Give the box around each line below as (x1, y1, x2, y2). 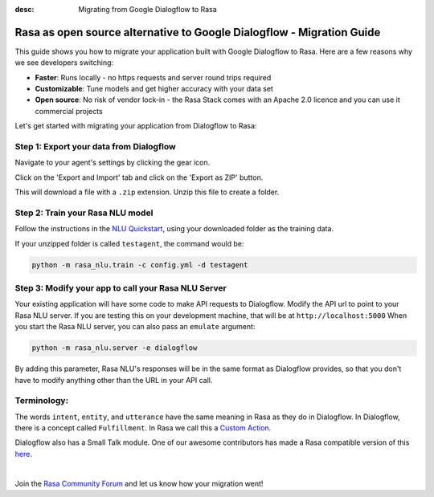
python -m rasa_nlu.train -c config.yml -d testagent (31, 260, 248, 269)
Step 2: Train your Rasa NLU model (14, 207, 154, 218)
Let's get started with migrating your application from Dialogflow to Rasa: (14, 121, 257, 131)
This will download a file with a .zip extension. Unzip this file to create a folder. (14, 187, 280, 197)
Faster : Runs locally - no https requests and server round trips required (35, 72, 272, 82)
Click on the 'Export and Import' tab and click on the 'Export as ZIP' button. (14, 173, 264, 182)
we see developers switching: (14, 58, 114, 67)
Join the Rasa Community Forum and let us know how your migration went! (14, 479, 264, 488)
